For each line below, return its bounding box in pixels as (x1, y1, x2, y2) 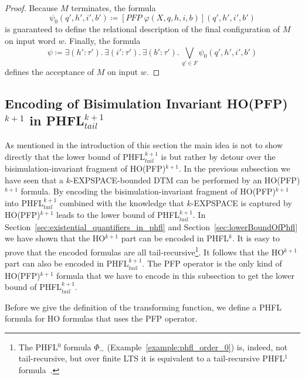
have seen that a (5, 173, 64, 186)
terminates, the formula (71, 2, 156, 13)
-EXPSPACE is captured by (191, 196, 292, 209)
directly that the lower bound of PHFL (5, 150, 145, 162)
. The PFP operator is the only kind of (142, 257, 282, 269)
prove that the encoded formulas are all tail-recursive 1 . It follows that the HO (5, 244, 284, 258)
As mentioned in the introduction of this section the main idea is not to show (5, 139, 283, 151)
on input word (5, 34, 56, 46)
